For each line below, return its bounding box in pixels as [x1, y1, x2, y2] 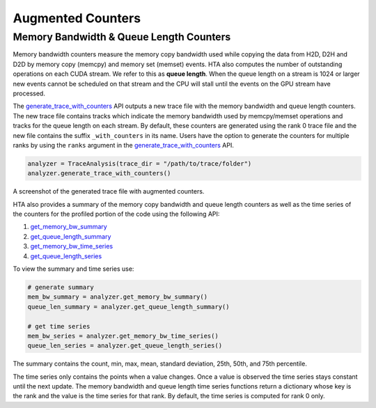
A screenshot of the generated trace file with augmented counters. [13, 187, 205, 196]
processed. [13, 89, 45, 97]
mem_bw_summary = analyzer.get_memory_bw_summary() [27, 293, 208, 301]
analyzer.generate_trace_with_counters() [27, 169, 171, 178]
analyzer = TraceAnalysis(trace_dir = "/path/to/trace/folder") [27, 159, 252, 167]
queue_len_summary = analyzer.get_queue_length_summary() [27, 303, 230, 311]
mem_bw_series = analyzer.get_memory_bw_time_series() [27, 331, 219, 340]
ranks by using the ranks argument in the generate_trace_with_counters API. [13, 141, 235, 149]
